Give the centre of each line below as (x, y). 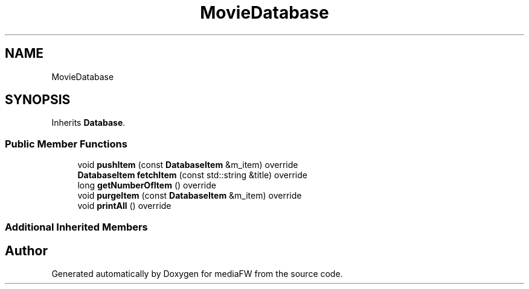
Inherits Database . (88, 123)
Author (26, 250)
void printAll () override (124, 206)
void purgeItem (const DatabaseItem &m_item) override (190, 196)
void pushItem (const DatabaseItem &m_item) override (188, 165)
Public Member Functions (66, 144)
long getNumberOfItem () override (147, 185)
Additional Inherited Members (76, 227)
